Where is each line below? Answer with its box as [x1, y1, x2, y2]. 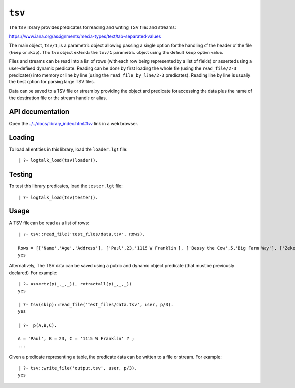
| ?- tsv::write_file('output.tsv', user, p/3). [18, 365, 137, 371]
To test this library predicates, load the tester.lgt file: [9, 183, 123, 189]
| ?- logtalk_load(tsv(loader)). [18, 157, 98, 163]
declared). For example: [9, 270, 58, 276]
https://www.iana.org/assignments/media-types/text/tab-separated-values [9, 33, 161, 39]
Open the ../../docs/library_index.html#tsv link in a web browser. [9, 120, 139, 126]
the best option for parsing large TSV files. [9, 79, 95, 85]
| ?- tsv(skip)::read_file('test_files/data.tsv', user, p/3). [18, 302, 174, 308]
